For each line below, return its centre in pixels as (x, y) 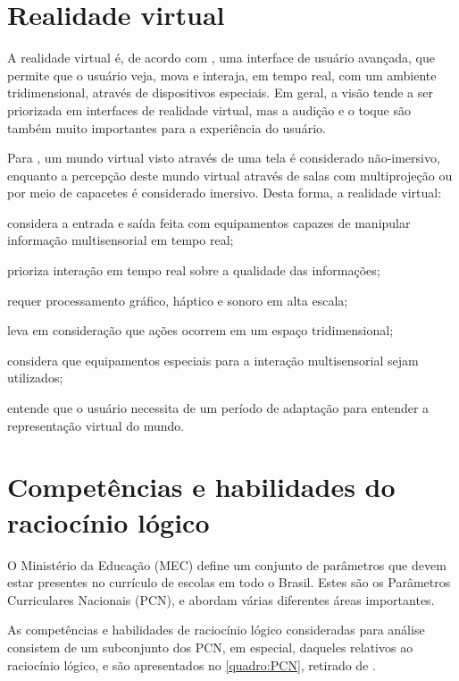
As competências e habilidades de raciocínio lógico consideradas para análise (216, 630)
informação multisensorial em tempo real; (121, 240)
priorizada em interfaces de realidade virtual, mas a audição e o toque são (209, 109)
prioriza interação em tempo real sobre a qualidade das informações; (194, 270)
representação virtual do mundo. (96, 425)
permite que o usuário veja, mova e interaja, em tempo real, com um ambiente (222, 75)
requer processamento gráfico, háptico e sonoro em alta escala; (178, 300)
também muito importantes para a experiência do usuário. (167, 127)
